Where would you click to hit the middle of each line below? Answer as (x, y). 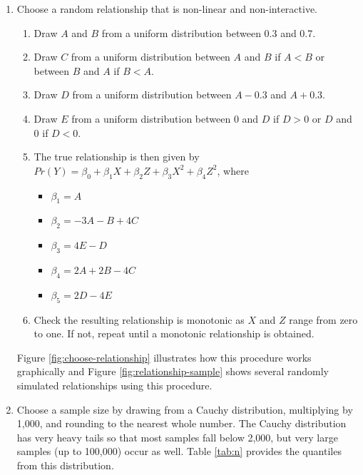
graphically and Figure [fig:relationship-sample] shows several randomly (173, 371)
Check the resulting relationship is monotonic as (139, 319)
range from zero (323, 319)
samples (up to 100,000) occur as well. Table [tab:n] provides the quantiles (179, 451)
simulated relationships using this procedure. (114, 385)
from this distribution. (65, 465)
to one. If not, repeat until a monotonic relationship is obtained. (174, 333)
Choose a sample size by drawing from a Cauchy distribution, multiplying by (185, 409)
